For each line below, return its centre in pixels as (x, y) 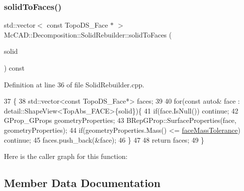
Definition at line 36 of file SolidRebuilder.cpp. (74, 84)
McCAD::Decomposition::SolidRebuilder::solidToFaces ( (88, 34)
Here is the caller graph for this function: (66, 156)
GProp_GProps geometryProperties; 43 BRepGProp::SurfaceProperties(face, (120, 120)
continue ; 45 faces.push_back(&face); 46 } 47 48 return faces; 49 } (104, 139)
